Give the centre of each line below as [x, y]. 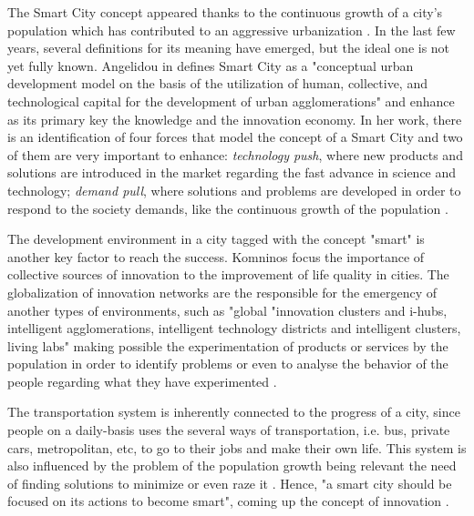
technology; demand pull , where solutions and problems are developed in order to [234, 190]
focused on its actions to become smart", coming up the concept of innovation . [228, 501]
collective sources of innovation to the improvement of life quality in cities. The [228, 274]
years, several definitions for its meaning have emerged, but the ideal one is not [229, 48]
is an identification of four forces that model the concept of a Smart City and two [235, 137]
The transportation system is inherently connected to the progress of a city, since [234, 412]
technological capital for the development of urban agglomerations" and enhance [231, 101]
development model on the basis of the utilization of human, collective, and [217, 83]
